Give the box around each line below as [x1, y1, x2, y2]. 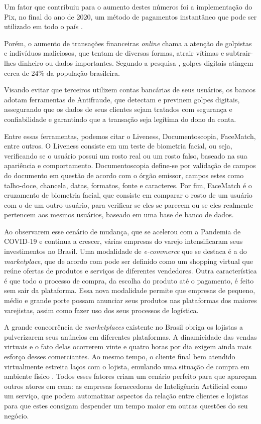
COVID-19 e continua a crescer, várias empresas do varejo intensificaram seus [4, 236, 243, 246]
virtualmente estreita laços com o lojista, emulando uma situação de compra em [4, 361, 250, 371]
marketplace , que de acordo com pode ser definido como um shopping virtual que [4, 255, 253, 266]
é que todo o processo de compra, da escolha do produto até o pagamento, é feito [4, 275, 254, 286]
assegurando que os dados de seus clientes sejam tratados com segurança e [4, 104, 232, 114]
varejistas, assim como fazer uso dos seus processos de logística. [4, 305, 199, 315]
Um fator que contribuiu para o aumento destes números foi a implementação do [4, 2, 252, 12]
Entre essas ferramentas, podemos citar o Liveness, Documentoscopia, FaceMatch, [4, 130, 256, 141]
